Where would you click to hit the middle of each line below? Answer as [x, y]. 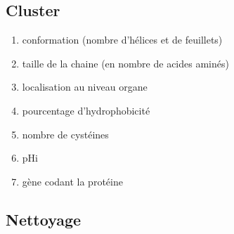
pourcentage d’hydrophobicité [86, 110]
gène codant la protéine [72, 181]
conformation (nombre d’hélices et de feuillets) [122, 40]
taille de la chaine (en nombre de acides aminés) [125, 63]
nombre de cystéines [65, 134]
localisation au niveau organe [85, 87]
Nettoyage [44, 219]
